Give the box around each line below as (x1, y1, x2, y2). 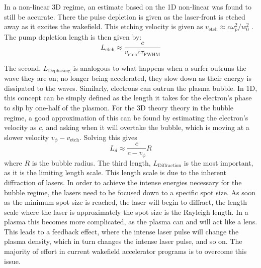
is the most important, (184, 157, 253, 168)
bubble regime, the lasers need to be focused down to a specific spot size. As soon (4, 187, 255, 197)
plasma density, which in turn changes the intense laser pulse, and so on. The (4, 236, 242, 246)
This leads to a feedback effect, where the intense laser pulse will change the (4, 226, 239, 236)
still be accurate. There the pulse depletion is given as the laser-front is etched (4, 11, 245, 22)
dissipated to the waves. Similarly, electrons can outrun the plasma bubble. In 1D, (4, 82, 257, 93)
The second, (4, 62, 41, 73)
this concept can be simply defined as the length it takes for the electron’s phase (4, 92, 252, 103)
